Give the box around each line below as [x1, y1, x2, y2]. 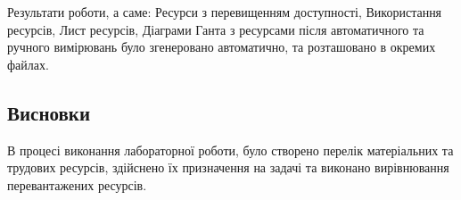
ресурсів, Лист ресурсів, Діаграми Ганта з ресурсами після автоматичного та [7, 20, 424, 38]
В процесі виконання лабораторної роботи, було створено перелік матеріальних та [7, 140, 454, 159]
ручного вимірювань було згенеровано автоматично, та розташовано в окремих [7, 37, 436, 56]
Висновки [7, 98, 91, 126]
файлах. [7, 54, 49, 73]
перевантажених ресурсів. [7, 175, 147, 194]
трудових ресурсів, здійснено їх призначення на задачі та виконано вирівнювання [7, 158, 449, 177]
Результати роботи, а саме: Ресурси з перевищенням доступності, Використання [7, 3, 442, 21]
